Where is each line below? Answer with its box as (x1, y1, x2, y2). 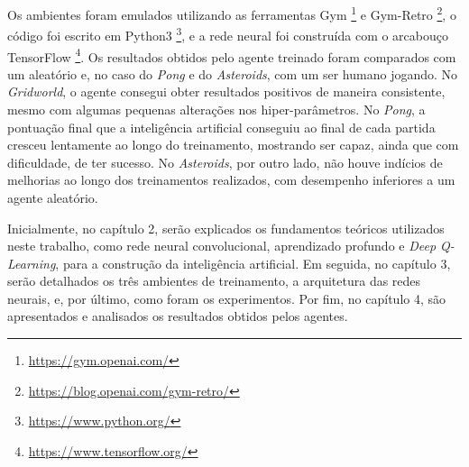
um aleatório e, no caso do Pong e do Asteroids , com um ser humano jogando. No (7, 64, 458, 83)
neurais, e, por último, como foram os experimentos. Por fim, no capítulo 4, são (7, 288, 446, 307)
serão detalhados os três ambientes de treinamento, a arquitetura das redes (7, 271, 421, 290)
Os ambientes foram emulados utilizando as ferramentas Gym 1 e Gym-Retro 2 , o (7, 3, 456, 23)
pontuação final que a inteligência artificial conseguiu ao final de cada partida (7, 117, 436, 136)
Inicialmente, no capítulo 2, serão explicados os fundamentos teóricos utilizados (7, 218, 445, 237)
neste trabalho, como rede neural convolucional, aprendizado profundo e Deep (7, 236, 437, 255)
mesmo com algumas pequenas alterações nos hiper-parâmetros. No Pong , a (7, 99, 426, 118)
